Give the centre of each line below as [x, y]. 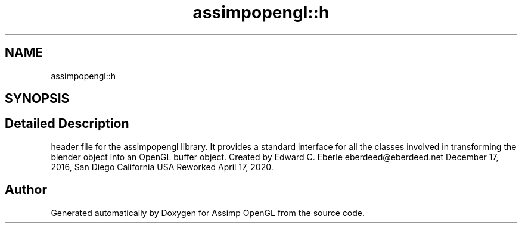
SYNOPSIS [37, 99]
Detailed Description [67, 124]
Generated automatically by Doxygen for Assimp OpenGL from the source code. [208, 213]
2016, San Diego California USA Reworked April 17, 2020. [162, 167]
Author [26, 190]
